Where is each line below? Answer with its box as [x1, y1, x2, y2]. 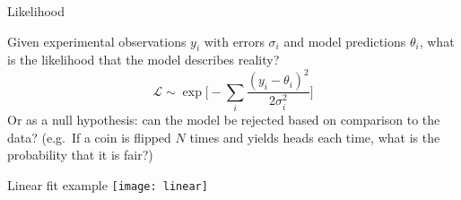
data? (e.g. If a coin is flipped [7, 127, 171, 146]
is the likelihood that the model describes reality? [7, 50, 280, 69]
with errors [204, 31, 265, 50]
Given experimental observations [7, 31, 187, 50]
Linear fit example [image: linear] [7, 176, 208, 195]
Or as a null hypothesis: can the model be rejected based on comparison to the [7, 110, 440, 129]
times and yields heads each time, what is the [189, 127, 440, 146]
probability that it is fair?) [7, 145, 153, 164]
